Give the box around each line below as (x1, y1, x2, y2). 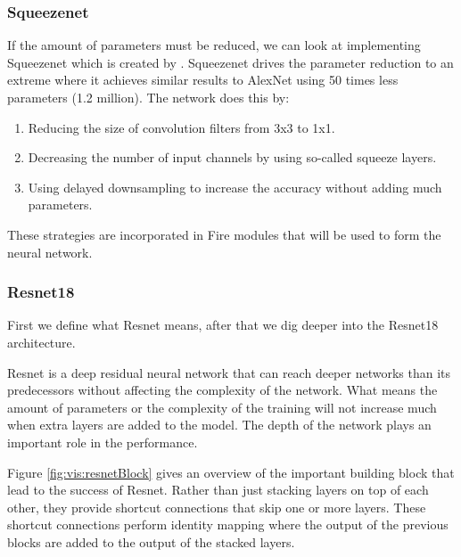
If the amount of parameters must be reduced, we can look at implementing (7, 36, 421, 54)
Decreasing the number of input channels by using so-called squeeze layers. (28, 148, 437, 167)
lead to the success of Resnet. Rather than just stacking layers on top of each (7, 480, 429, 499)
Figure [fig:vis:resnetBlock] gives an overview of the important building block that (7, 463, 455, 481)
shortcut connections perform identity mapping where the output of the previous (7, 515, 449, 534)
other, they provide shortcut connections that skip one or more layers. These (7, 497, 426, 516)
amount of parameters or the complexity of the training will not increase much (7, 397, 437, 416)
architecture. (7, 332, 76, 351)
